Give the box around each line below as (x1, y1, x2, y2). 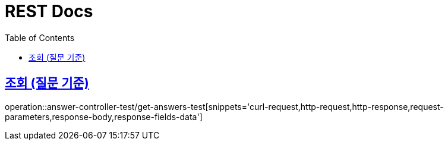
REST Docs (5, 1, 93, 21)
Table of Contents (5, 32, 75, 43)
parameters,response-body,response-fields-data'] (5, 111, 203, 122)
